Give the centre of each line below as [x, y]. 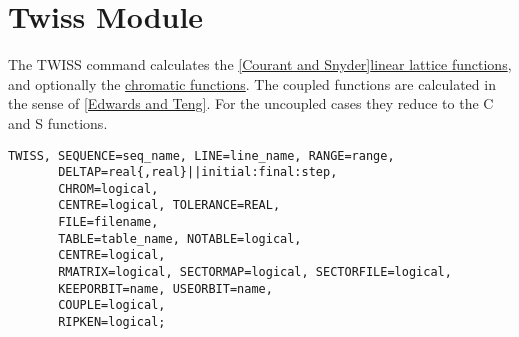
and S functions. [58, 122]
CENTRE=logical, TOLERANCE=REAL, [169, 205]
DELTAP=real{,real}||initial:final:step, [198, 172]
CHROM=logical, [108, 188]
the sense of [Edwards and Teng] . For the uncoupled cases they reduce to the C [251, 103]
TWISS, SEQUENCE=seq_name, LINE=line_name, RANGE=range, [201, 155]
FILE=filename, [108, 222]
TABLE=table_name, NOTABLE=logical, [180, 238]
